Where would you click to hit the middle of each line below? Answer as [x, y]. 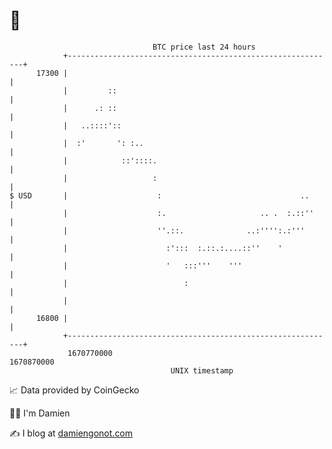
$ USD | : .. [159, 195]
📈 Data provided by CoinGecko [74, 390]
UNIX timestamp [202, 370]
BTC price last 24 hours [204, 47]
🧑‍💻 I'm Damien [40, 413]
